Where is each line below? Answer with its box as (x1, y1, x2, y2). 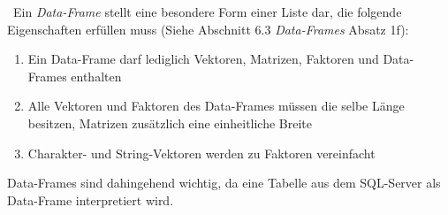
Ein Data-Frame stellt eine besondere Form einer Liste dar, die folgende (12, 3, 402, 20)
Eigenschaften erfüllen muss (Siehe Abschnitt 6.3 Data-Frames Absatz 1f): (7, 19, 409, 38)
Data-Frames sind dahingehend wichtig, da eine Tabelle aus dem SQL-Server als (7, 173, 441, 192)
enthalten (71, 66, 122, 85)
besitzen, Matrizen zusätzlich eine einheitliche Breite (27, 113, 313, 132)
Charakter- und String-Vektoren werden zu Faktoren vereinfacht (27, 143, 376, 162)
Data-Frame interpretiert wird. (7, 190, 174, 209)
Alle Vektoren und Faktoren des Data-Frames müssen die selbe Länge (27, 96, 405, 115)
